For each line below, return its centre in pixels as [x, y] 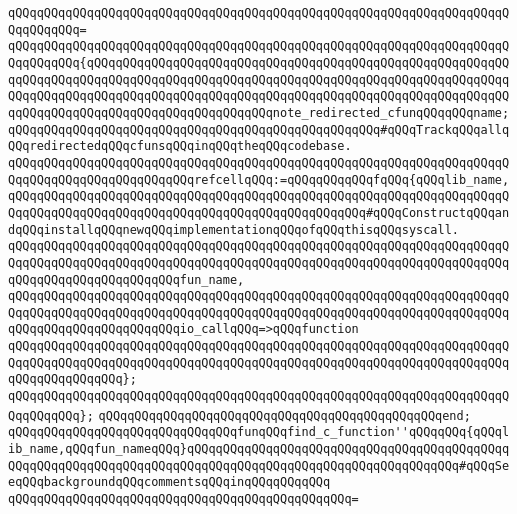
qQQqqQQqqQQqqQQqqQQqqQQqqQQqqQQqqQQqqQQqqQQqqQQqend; [284, 415]
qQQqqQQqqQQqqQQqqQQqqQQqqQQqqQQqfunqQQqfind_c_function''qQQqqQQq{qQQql [259, 432]
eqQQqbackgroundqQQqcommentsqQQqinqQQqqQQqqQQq [169, 482]
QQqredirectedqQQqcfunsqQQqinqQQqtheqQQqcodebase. [180, 146]
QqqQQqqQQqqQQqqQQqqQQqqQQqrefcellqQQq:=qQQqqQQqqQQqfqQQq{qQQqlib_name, [259, 179]
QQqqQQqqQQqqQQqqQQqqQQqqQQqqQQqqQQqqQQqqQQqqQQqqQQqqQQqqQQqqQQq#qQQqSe [259, 465]
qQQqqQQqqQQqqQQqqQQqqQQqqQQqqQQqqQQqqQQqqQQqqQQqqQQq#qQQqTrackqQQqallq [259, 129]
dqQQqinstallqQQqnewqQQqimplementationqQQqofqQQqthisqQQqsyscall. [234, 229]
